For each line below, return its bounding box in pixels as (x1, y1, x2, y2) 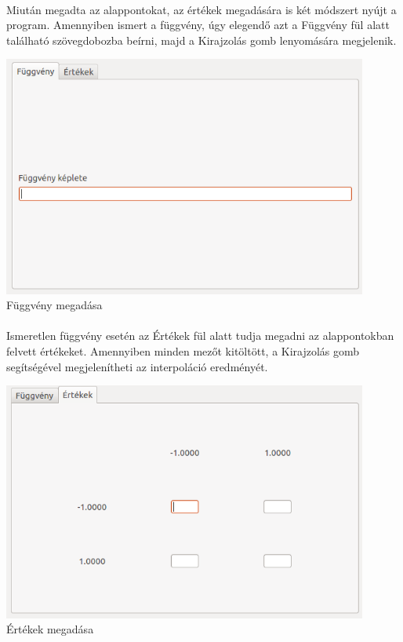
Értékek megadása (6, 621, 94, 637)
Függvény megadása (6, 297, 103, 313)
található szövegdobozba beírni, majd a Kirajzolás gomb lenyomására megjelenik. (6, 31, 397, 48)
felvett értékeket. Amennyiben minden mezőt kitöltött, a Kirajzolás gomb (6, 342, 360, 359)
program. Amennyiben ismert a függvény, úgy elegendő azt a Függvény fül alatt (6, 16, 390, 33)
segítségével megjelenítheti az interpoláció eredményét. (6, 358, 268, 374)
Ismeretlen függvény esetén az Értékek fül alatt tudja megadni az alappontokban (6, 327, 394, 344)
